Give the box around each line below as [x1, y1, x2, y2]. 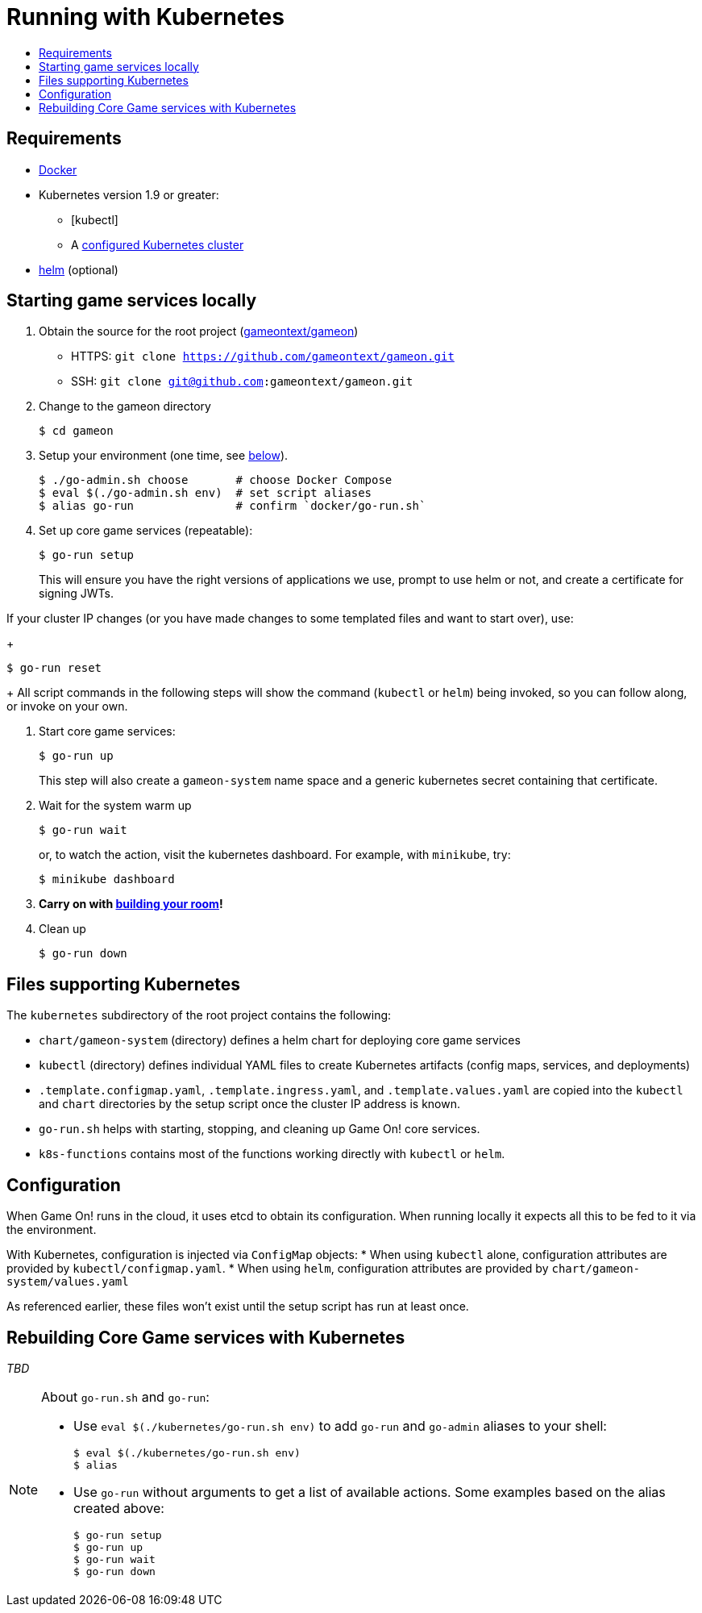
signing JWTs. [39, 586, 114, 601]
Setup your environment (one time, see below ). [39, 448, 289, 463]
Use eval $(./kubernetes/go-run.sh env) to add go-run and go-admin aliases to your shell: [73, 1417, 607, 1434]
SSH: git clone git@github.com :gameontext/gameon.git [71, 374, 413, 389]
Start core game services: [39, 724, 176, 739]
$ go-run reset [6, 661, 102, 675]
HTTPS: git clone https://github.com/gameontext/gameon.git [71, 349, 455, 364]
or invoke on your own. [6, 699, 128, 714]
